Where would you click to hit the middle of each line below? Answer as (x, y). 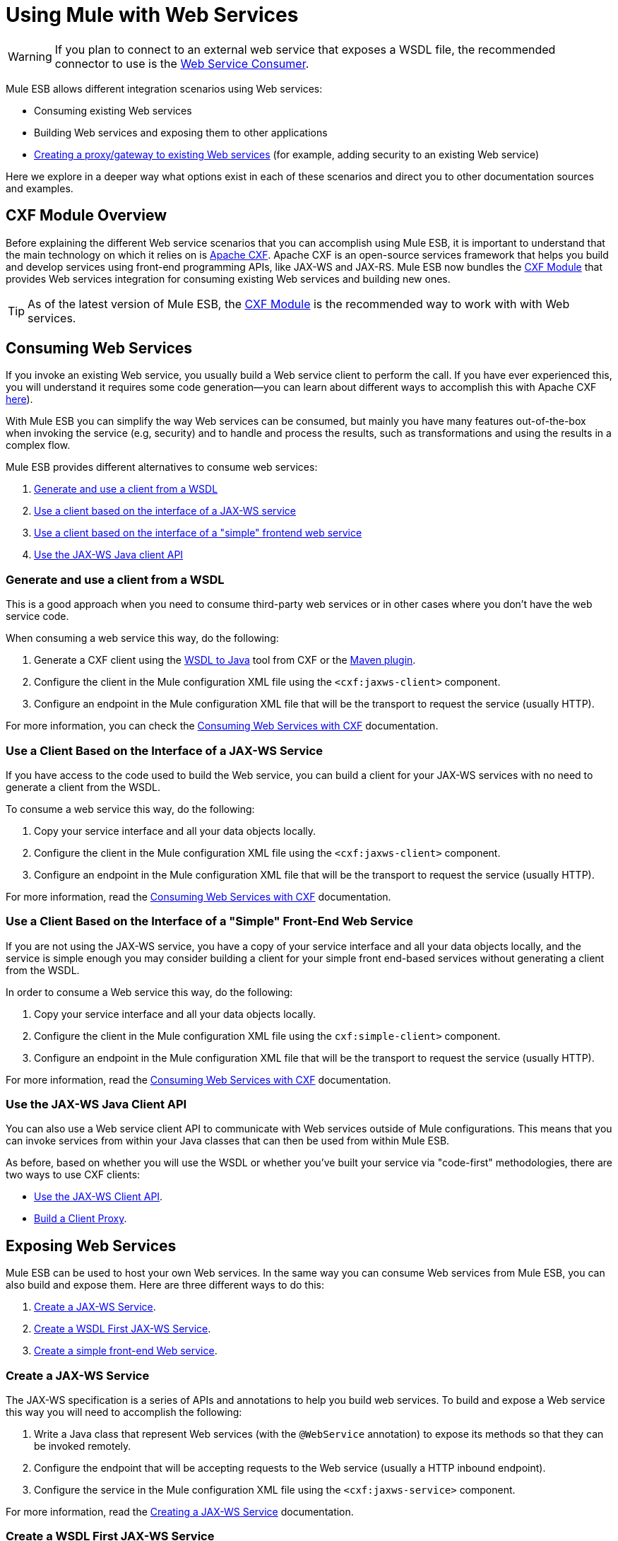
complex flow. (38, 445)
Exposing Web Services (91, 1246)
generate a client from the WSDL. (83, 787)
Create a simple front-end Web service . (126, 1351)
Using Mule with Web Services (152, 15)
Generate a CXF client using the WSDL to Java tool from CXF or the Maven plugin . (225, 660)
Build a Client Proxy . (81, 1219)
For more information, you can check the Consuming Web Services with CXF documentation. (222, 726)
